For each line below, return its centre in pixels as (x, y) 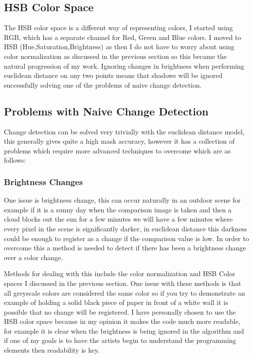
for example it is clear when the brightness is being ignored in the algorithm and (124, 330)
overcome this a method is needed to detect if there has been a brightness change (125, 248)
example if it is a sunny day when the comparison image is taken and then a (118, 209)
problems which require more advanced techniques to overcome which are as (117, 150)
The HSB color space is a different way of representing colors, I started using (118, 28)
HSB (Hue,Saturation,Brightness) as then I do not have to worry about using (119, 47)
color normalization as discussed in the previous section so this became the (116, 56)
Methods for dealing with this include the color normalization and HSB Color (120, 273)
